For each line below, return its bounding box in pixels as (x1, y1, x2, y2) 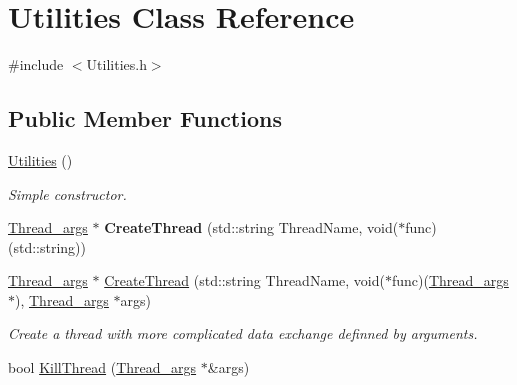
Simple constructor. (8, 183, 127, 204)
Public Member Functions (8, 103, 282, 134)
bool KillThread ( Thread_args (8, 357, 197, 378)
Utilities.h (86, 54, 147, 75)
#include (8, 54, 64, 75)
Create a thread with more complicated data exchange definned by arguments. (8, 323, 478, 344)
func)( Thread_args (391, 270, 509, 291)
